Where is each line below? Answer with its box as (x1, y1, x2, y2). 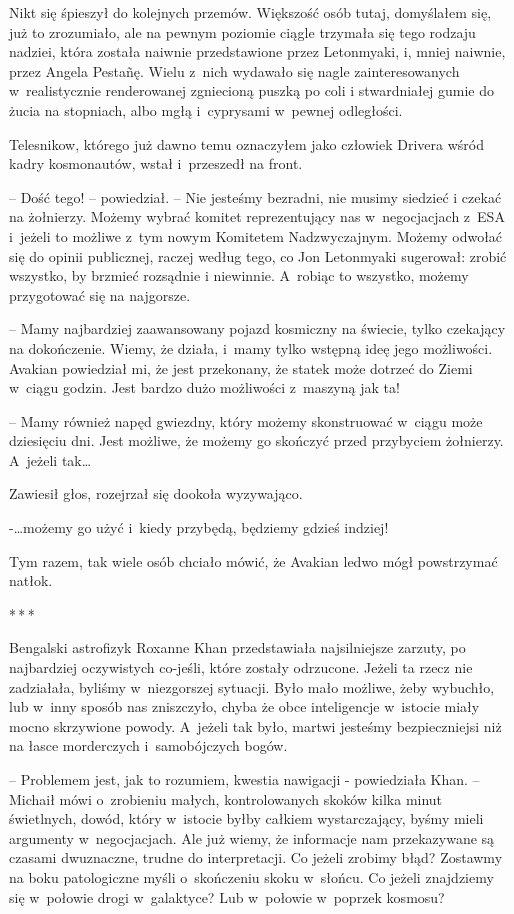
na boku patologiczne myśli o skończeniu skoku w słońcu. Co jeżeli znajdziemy (9, 866, 494, 887)
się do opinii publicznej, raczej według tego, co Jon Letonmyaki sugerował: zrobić (9, 245, 507, 266)
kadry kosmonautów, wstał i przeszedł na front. (9, 153, 303, 174)
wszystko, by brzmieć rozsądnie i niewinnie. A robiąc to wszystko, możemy (9, 265, 469, 286)
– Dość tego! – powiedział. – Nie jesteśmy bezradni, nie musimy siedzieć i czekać (9, 186, 502, 207)
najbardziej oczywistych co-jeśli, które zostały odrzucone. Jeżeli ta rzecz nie (9, 657, 473, 678)
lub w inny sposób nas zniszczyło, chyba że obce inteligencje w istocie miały (9, 696, 480, 717)
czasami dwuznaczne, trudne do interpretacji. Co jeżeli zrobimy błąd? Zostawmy (9, 847, 503, 868)
